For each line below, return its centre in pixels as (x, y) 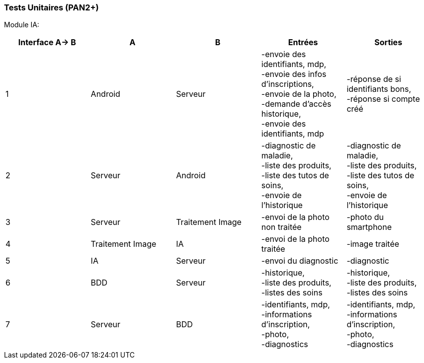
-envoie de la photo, (299, 94)
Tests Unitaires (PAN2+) (51, 7)
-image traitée (373, 244)
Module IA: (22, 25)
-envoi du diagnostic (300, 261)
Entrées (303, 42)
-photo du (365, 217)
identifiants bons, (379, 89)
